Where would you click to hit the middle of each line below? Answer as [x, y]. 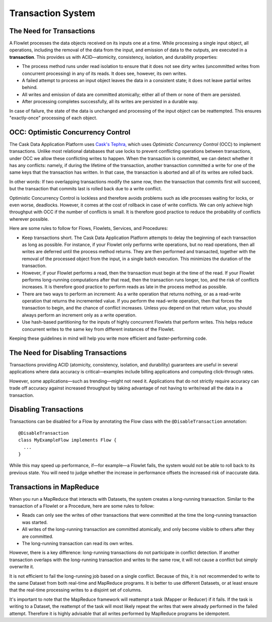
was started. [35, 522]
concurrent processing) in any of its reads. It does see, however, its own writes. [105, 73]
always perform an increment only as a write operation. [79, 315]
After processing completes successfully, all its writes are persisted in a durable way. [110, 102]
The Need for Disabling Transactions [68, 353]
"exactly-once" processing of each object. [53, 118]
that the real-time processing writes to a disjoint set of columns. [76, 590]
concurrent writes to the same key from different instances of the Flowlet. [98, 329]
